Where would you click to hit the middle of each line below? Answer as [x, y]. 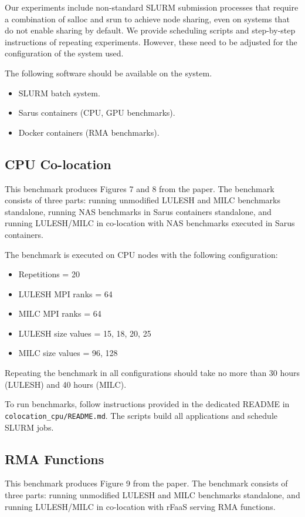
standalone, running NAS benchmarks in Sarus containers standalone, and [138, 211]
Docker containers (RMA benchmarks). [89, 132]
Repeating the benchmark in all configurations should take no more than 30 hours [152, 373]
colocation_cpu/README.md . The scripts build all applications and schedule [141, 415]
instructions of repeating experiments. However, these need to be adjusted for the [151, 41]
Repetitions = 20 [49, 274]
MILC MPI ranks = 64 [60, 313]
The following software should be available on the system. [109, 73]
